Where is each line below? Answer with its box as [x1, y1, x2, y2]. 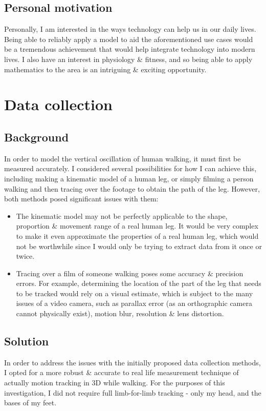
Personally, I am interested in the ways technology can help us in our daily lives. [4, 24, 256, 34]
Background [4, 129, 69, 145]
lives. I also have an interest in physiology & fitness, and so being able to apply [4, 53, 253, 64]
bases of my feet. [4, 397, 57, 408]
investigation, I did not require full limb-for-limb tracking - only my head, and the [4, 387, 261, 398]
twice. [16, 251, 35, 261]
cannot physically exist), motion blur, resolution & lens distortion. [16, 308, 224, 319]
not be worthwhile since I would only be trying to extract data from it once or [16, 240, 262, 251]
